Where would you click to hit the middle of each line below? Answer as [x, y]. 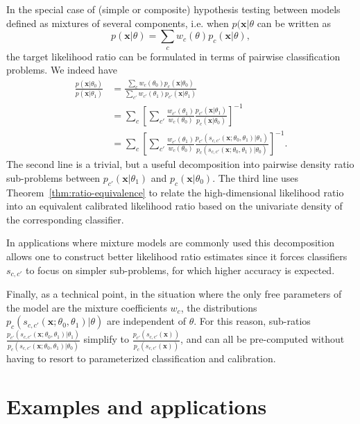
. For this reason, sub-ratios [252, 321]
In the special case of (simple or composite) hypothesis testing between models [173, 9]
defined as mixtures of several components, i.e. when [118, 23]
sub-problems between [53, 177]
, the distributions [219, 307]
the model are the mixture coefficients [87, 307]
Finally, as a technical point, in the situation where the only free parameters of [174, 294]
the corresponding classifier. [65, 219]
